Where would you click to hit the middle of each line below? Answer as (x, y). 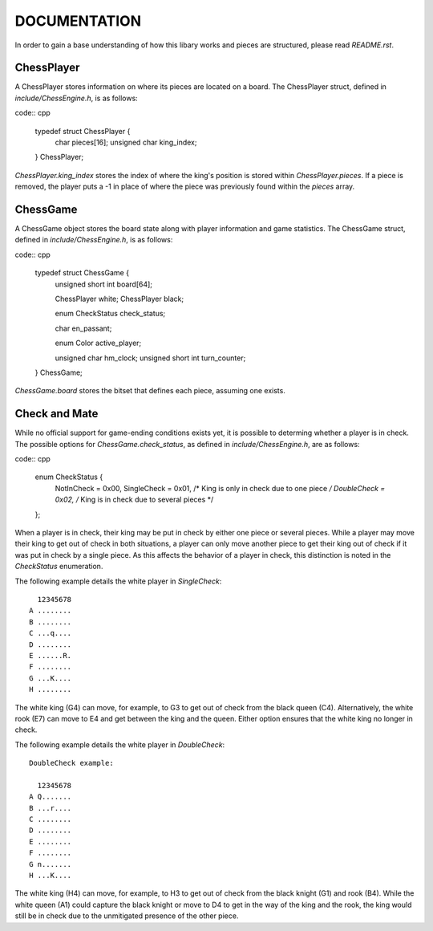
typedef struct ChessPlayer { (83, 131)
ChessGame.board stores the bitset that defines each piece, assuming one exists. (150, 391)
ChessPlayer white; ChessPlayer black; (119, 299)
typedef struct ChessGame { (82, 273)
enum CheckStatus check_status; (110, 314)
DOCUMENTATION (78, 21)
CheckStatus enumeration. (59, 567)
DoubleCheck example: (71, 763)
